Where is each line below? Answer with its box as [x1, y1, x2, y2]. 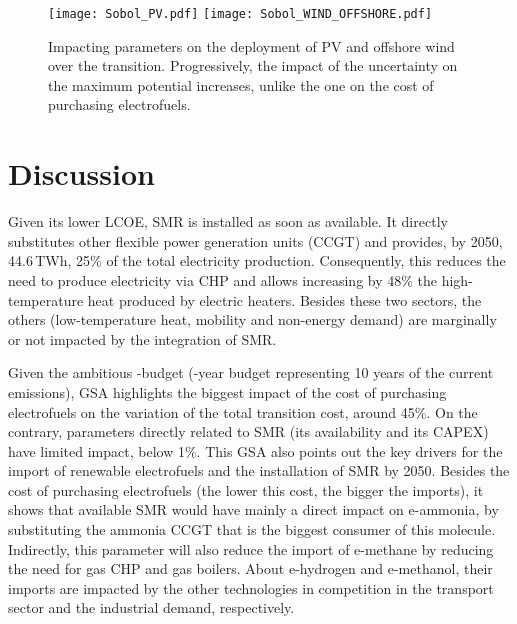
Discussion [8, 153, 155, 194]
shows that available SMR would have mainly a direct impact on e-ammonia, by [8, 499, 499, 520]
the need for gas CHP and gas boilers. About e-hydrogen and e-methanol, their [8, 558, 493, 579]
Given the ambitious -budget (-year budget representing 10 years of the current [8, 362, 494, 383]
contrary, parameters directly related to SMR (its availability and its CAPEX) [8, 421, 489, 442]
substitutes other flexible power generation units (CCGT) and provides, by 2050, [8, 230, 503, 251]
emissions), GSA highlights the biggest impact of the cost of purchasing [8, 381, 447, 402]
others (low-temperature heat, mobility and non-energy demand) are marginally [8, 309, 497, 330]
